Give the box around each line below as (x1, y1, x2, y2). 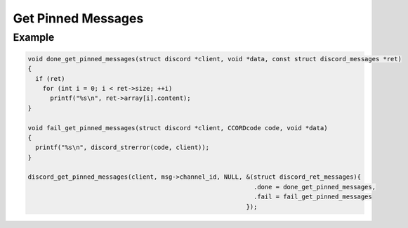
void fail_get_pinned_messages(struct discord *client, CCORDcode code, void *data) (27, 124, 328, 132)
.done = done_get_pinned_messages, (253, 183, 376, 191)
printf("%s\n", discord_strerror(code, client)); (35, 144, 210, 151)
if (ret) (35, 75, 65, 82)
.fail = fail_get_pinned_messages (253, 193, 372, 201)
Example (13, 31, 55, 44)
